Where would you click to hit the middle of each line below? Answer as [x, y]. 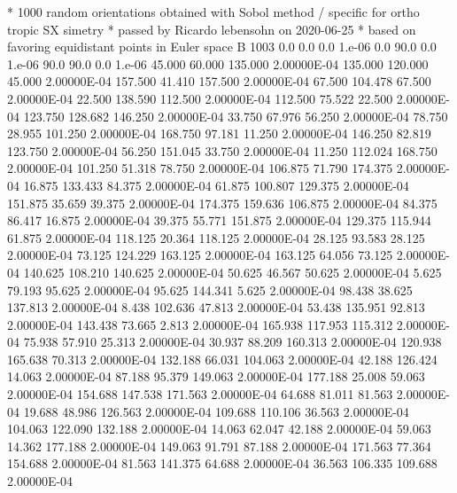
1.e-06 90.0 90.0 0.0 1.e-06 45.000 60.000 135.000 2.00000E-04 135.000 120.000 [218, 63]
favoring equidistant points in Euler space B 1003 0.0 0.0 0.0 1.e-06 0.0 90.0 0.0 [222, 47]
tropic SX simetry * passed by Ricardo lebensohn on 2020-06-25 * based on [212, 29]
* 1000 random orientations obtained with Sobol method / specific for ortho [213, 12]
